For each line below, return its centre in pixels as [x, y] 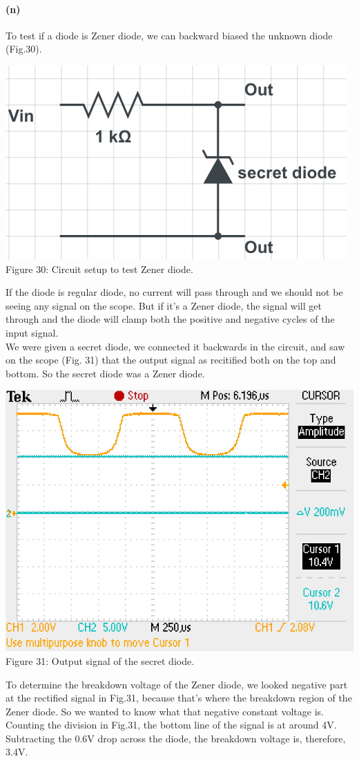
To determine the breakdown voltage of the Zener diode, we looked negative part [177, 684]
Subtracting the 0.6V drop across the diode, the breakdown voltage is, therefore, [176, 738]
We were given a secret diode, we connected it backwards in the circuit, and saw [175, 346]
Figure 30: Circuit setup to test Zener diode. [99, 269]
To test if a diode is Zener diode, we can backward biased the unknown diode [169, 35]
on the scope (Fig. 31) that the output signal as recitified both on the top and [171, 360]
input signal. [32, 332]
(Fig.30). [24, 49]
